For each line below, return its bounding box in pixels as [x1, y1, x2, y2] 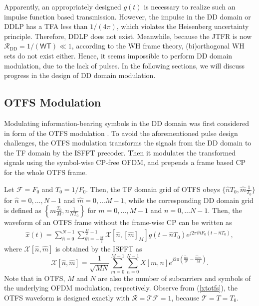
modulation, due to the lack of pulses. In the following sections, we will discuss [4, 60, 245, 70]
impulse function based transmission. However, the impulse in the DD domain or [4, 11, 251, 21]
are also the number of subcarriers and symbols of [98, 272, 251, 283]
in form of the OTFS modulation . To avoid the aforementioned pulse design [4, 127, 238, 138]
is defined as [4, 205, 41, 215]
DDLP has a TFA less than [4, 21, 88, 31]
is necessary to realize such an [144, 1, 236, 11]
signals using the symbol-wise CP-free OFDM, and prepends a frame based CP [4, 157, 246, 167]
